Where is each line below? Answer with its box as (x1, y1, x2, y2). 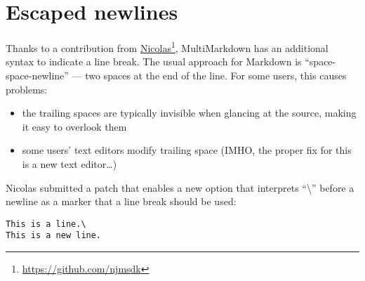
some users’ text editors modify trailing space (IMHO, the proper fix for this (22, 143, 352, 157)
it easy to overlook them (22, 119, 127, 133)
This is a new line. (6, 230, 102, 241)
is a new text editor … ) (22, 156, 117, 171)
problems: (6, 81, 48, 96)
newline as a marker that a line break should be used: (6, 194, 237, 209)
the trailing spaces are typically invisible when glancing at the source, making (22, 105, 357, 120)
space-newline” (6, 67, 69, 82)
